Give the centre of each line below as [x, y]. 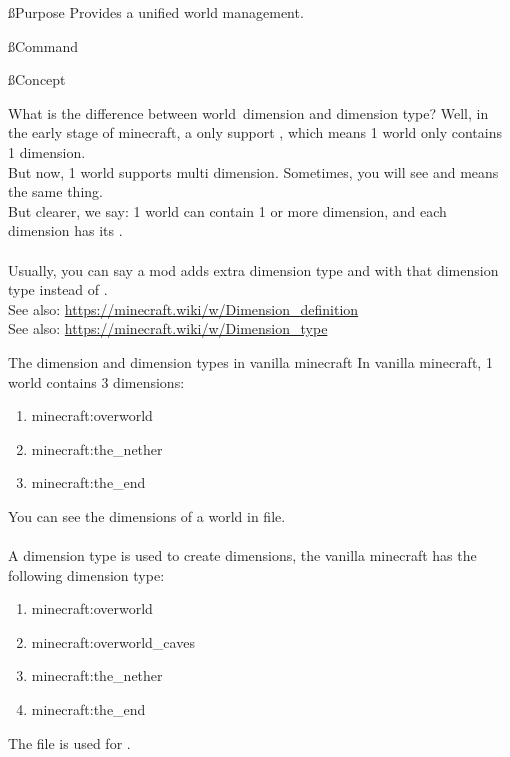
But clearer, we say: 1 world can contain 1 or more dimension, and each [227, 210]
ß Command [43, 45]
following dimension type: [86, 574]
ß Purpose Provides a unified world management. [156, 12]
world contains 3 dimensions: [96, 381]
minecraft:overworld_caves [113, 641]
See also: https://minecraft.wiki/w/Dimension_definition [183, 308]
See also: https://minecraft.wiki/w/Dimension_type [168, 328]
